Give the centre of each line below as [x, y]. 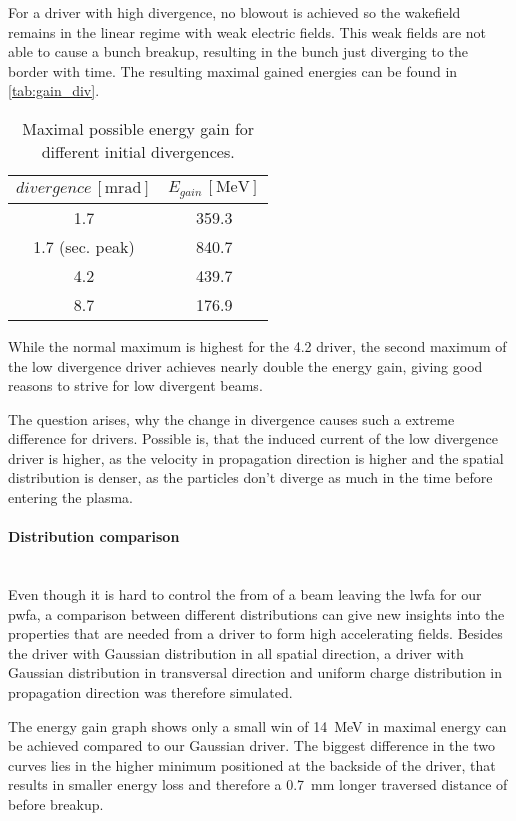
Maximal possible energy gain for [138, 128]
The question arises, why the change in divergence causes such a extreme [231, 418]
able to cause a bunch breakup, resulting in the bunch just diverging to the [238, 51]
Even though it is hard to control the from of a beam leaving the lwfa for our [245, 594]
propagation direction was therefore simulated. [150, 692]
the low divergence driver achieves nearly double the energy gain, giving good [245, 365]
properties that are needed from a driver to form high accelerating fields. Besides [255, 633]
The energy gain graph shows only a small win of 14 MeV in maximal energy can [257, 725]
